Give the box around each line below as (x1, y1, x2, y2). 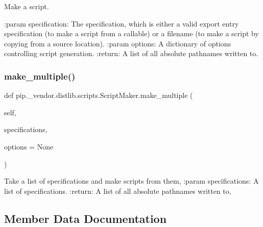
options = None (4, 141, 54, 152)
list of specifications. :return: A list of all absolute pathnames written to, (4, 185, 231, 196)
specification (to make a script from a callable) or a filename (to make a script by (4, 28, 259, 39)
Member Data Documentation (4, 210, 167, 226)
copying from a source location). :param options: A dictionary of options (4, 38, 231, 48)
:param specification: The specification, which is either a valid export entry (4, 18, 239, 29)
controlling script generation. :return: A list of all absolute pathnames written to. (4, 48, 258, 59)
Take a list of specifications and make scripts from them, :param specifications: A (4, 175, 259, 186)
